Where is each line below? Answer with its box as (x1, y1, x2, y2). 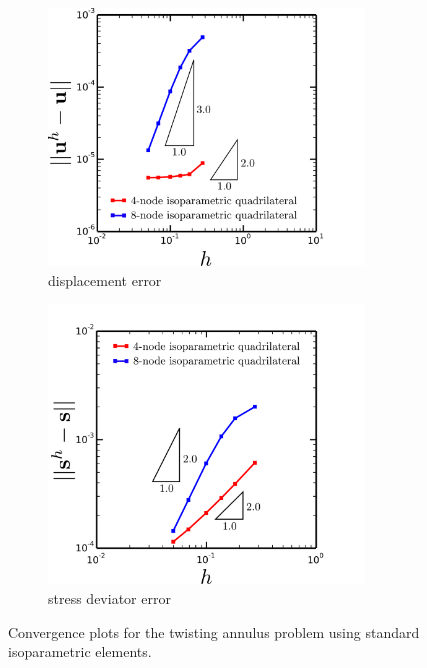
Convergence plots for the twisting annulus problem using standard (8, 621, 420, 642)
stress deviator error (48, 588, 171, 609)
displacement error (48, 269, 162, 290)
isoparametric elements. (8, 641, 152, 662)
